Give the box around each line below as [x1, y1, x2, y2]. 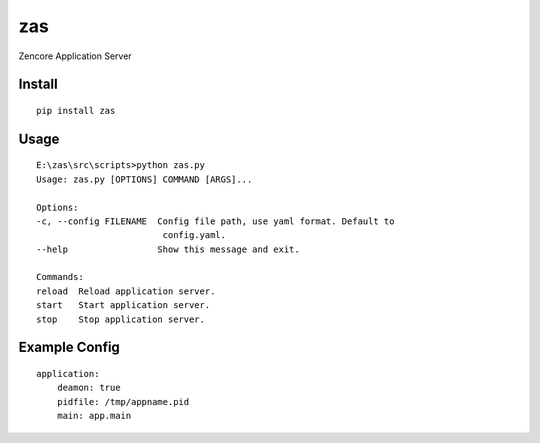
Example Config [18, 339, 120, 356]
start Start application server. [36, 300, 211, 311]
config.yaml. [162, 230, 227, 241]
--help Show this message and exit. [36, 243, 300, 255]
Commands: [36, 271, 84, 283]
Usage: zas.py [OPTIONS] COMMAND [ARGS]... [36, 173, 253, 185]
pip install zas [36, 105, 116, 116]
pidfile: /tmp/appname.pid [56, 396, 190, 407]
